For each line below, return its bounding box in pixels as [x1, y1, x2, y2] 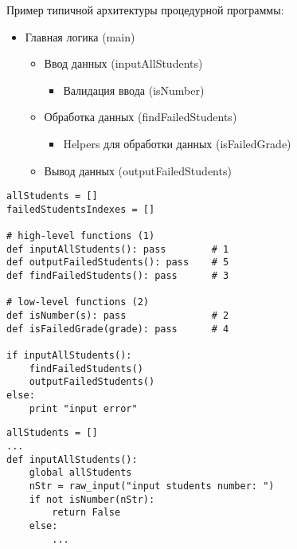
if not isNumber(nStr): [29, 493, 155, 505]
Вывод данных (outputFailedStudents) [44, 162, 232, 178]
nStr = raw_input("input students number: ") [29, 480, 275, 492]
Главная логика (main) [25, 28, 135, 45]
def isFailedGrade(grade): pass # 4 [6, 323, 229, 335]
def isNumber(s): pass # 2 [6, 310, 229, 322]
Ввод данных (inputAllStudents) [44, 55, 203, 72]
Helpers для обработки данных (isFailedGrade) [63, 135, 291, 151]
